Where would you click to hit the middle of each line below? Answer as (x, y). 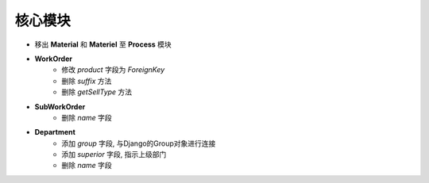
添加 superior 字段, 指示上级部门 (114, 154)
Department (55, 132)
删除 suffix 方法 (87, 81)
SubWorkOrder (60, 106)
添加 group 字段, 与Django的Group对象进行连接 (139, 143)
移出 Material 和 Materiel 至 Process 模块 (103, 44)
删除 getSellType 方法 (97, 92)
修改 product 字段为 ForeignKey (113, 70)
